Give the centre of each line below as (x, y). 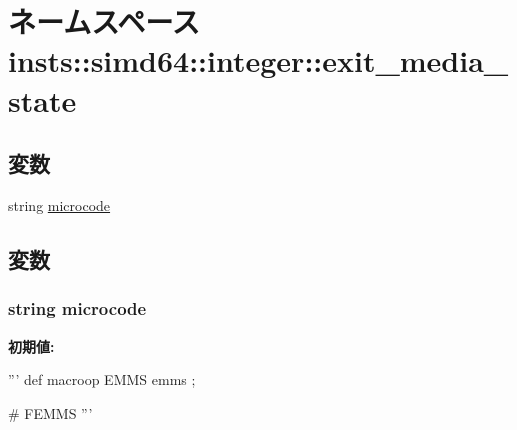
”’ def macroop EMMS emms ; (102, 379)
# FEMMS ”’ (50, 412)
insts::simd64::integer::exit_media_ (258, 60)
